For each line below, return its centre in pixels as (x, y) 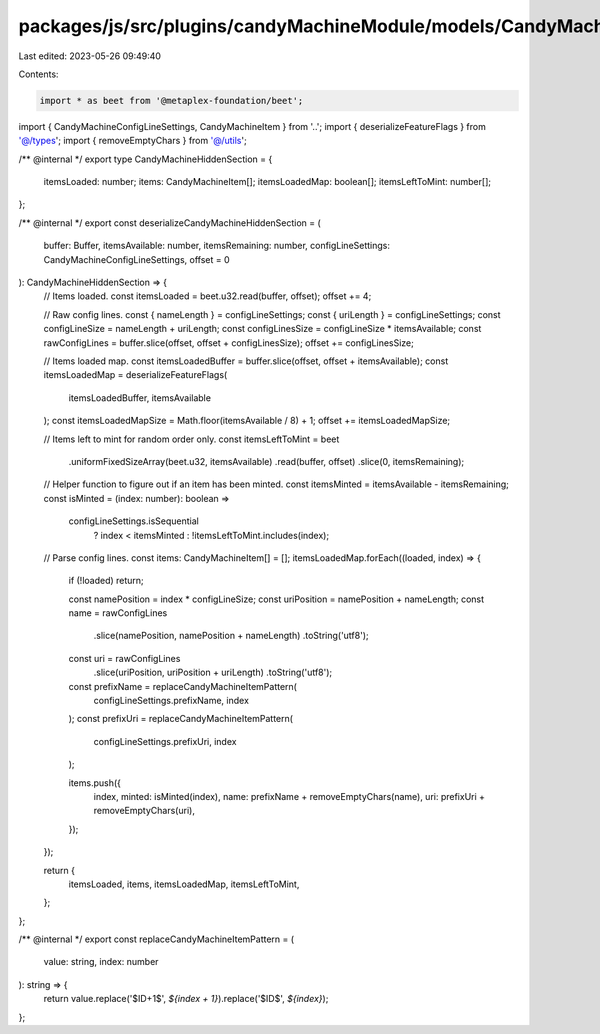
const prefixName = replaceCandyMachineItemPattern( (182, 686)
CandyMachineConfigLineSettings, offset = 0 (136, 259)
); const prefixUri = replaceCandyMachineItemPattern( (181, 719)
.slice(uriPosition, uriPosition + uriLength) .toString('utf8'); (213, 672)
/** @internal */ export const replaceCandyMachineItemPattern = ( (156, 939)
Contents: (38, 74)
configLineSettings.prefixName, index (171, 701)
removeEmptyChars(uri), (144, 811)
